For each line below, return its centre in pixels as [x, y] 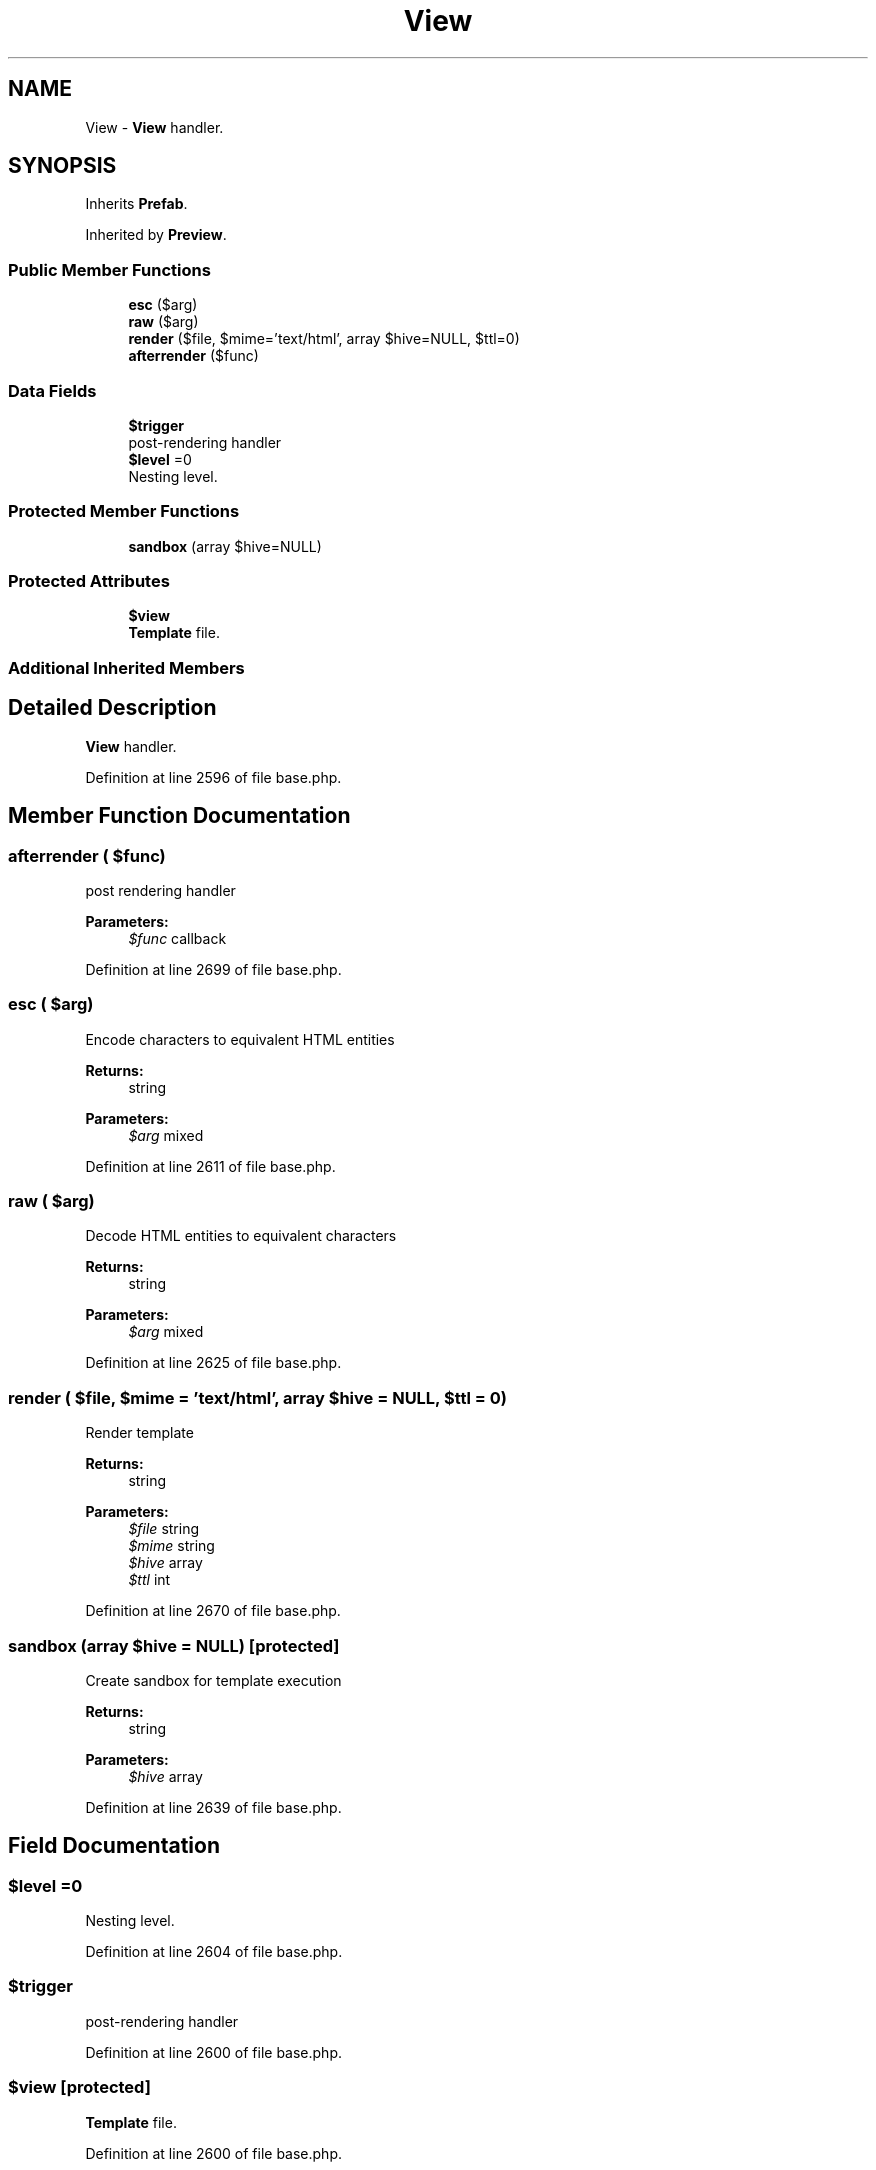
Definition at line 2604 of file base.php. [214, 1952]
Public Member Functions [109, 269]
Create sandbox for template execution [213, 1680]
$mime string [171, 1546]
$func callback [177, 938]
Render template [139, 1433]
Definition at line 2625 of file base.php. [213, 1363]
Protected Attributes [89, 581]
